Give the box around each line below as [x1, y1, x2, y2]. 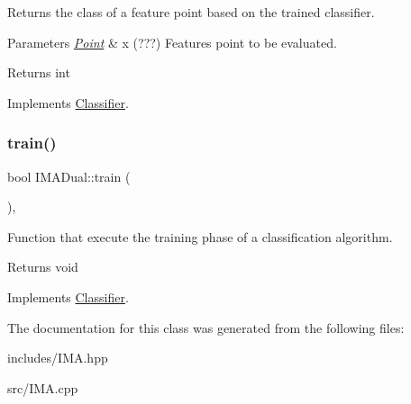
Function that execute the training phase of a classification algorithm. [7, 227, 393, 246]
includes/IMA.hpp [7, 348, 108, 367]
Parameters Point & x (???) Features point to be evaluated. [7, 32, 337, 51]
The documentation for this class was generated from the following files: [7, 318, 405, 337]
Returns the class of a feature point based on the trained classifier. [7, 3, 375, 21]
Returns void [7, 257, 78, 276]
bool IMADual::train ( [7, 166, 131, 185]
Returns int [7, 63, 70, 82]
